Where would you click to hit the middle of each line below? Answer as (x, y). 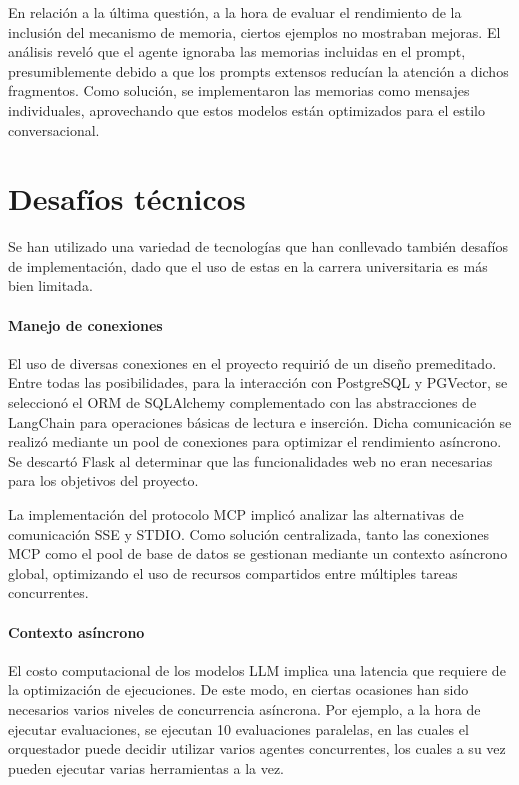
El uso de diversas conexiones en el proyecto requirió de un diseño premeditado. (252, 362)
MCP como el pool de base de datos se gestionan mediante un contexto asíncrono (258, 553)
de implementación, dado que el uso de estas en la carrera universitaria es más (248, 265)
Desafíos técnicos (127, 198)
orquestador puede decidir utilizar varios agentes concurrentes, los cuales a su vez (257, 748)
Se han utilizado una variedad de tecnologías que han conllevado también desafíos (258, 246)
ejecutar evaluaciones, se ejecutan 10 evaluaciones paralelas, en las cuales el (238, 728)
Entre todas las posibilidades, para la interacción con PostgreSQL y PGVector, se (258, 382)
